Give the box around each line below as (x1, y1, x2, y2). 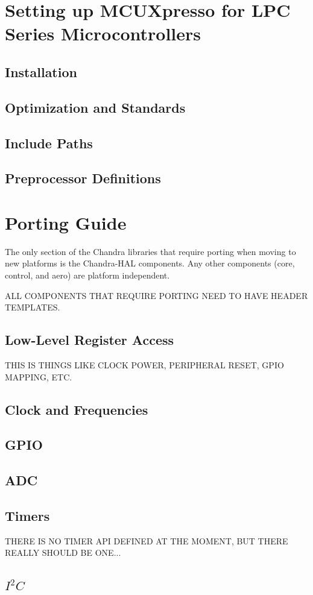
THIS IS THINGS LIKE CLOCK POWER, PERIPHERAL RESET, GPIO (5, 358, 284, 371)
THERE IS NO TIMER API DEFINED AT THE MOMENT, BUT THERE (5, 534, 288, 547)
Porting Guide (5, 210, 127, 235)
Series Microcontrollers (5, 21, 201, 46)
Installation (5, 62, 77, 81)
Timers (5, 506, 50, 524)
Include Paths (5, 133, 93, 152)
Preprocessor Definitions (5, 169, 161, 187)
